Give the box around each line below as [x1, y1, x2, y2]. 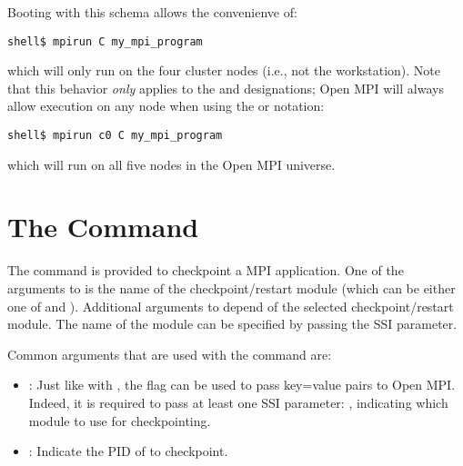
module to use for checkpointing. [28, 411, 211, 430]
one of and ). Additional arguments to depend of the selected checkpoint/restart [7, 296, 454, 315]
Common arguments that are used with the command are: [7, 344, 332, 363]
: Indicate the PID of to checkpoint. [28, 441, 228, 461]
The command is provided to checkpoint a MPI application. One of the [7, 261, 404, 280]
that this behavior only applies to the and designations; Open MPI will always [7, 78, 444, 97]
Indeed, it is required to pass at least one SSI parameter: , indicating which [28, 392, 448, 411]
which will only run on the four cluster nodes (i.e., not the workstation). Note [7, 61, 441, 80]
